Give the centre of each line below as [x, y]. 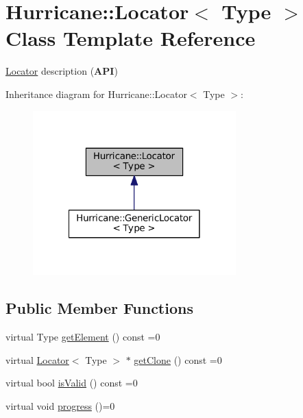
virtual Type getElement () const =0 [83, 337]
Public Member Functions [99, 308]
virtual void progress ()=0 [60, 405]
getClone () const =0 [178, 359]
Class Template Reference [131, 38]
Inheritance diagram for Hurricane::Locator [96, 94]
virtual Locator [37, 359]
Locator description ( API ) [62, 71]
